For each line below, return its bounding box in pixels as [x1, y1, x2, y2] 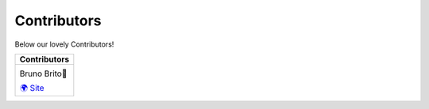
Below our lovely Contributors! [14, 39, 114, 49]
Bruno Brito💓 [19, 68, 68, 79]
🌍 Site [19, 82, 44, 93]
